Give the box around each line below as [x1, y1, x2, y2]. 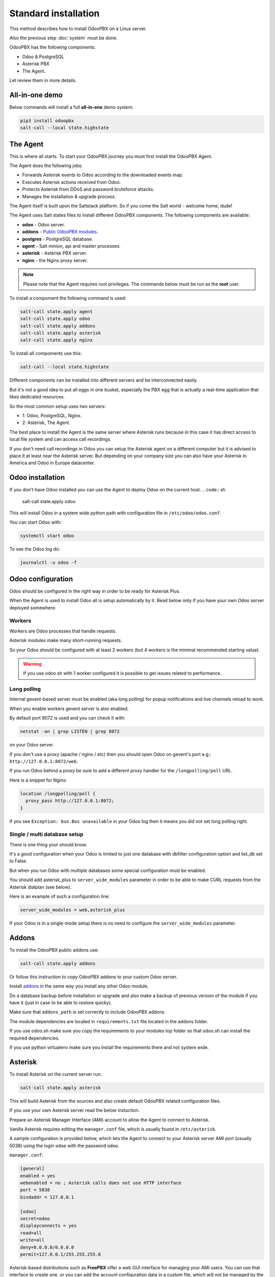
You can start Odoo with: [9, 519, 62, 526]
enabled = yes [20, 1173, 56, 1178]
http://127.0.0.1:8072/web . [9, 759, 78, 765]
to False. [9, 858, 28, 864]
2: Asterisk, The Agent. [22, 419, 71, 426]
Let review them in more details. [9, 77, 77, 83]
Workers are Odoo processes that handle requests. [9, 628, 117, 634]
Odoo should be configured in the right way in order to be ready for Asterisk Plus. [9, 588, 181, 594]
